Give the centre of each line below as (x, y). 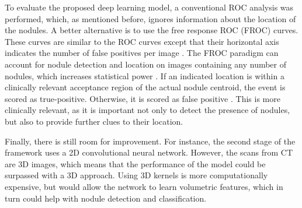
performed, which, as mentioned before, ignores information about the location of (150, 18)
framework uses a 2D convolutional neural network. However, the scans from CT (149, 152)
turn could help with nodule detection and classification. (106, 198)
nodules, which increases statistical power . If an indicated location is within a (145, 75)
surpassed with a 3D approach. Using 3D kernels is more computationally (136, 175)
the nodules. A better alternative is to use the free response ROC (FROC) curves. (152, 30)
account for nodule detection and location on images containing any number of (146, 64)
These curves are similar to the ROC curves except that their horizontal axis (142, 41)
